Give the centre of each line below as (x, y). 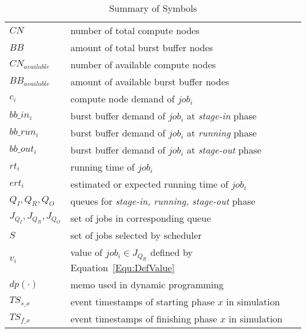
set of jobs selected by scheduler (136, 235)
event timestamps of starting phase (142, 302)
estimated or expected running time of (149, 184)
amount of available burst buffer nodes (150, 81)
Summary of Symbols (153, 8)
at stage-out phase (224, 150)
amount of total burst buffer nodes (142, 47)
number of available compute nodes (143, 64)
